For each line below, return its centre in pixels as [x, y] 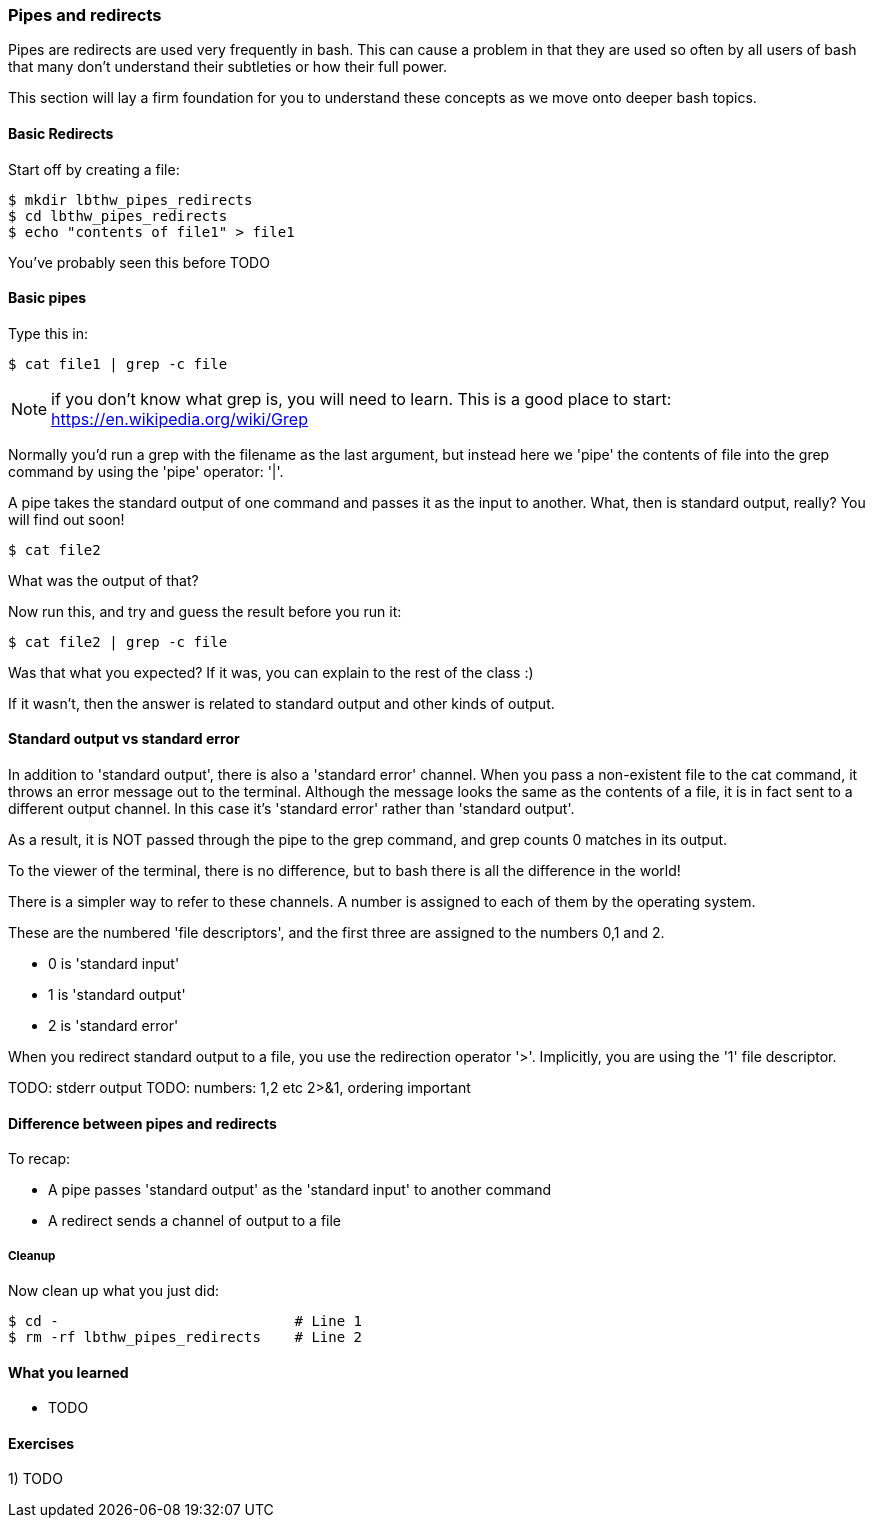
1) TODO [35, 1479]
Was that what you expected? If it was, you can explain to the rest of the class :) [271, 672]
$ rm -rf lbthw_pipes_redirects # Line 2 [185, 1337]
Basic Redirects [61, 133]
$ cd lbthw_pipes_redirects [118, 215]
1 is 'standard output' [117, 995]
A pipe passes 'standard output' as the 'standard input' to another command [300, 1190]
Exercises [41, 1443]
